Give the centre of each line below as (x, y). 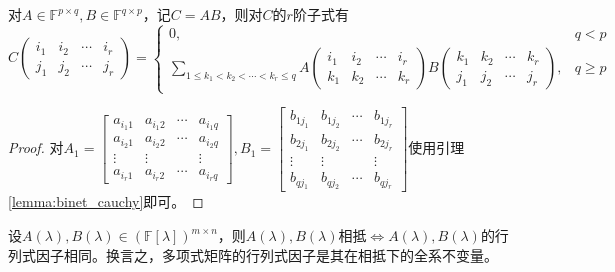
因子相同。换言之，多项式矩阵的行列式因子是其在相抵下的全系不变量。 (266, 254)
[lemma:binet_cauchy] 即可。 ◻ (106, 201)
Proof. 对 (36, 147)
